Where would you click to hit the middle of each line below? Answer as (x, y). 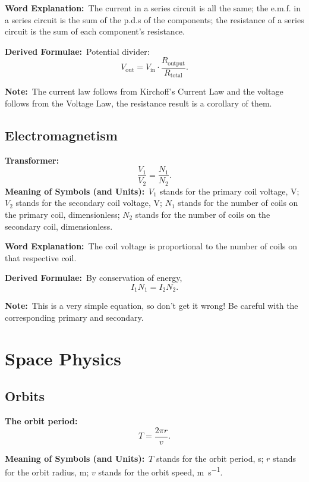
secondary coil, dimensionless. (59, 226)
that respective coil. (41, 257)
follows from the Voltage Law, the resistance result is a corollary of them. (138, 103)
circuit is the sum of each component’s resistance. (95, 31)
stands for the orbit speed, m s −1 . (160, 471)
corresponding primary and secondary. (74, 317)
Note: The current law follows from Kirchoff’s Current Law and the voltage (144, 91)
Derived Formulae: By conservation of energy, (94, 278)
